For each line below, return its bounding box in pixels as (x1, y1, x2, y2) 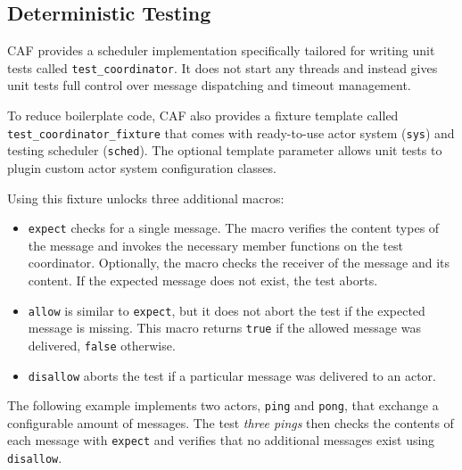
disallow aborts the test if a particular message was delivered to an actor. (28, 366, 437, 384)
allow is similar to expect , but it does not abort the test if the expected (28, 301, 425, 319)
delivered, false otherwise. (28, 335, 176, 354)
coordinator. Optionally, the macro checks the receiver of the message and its (28, 253, 450, 272)
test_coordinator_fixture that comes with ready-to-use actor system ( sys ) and (7, 123, 455, 142)
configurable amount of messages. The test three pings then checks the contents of (7, 413, 454, 432)
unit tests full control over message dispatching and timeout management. (7, 76, 411, 95)
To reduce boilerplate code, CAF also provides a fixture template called (7, 106, 399, 125)
